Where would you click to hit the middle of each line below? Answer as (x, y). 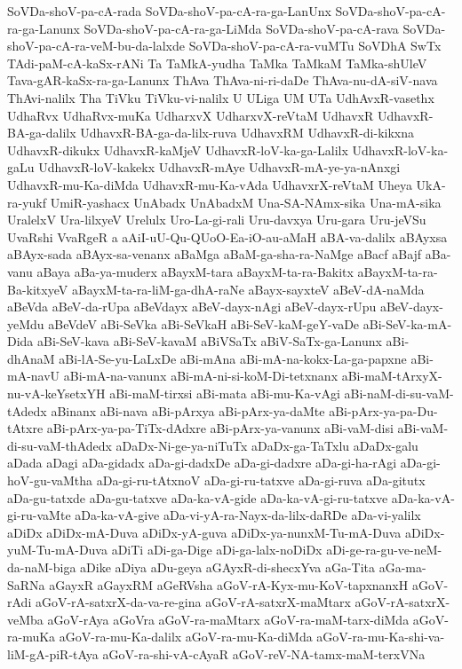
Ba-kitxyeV (38, 289)
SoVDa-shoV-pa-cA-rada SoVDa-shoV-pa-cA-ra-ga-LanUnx (169, 11)
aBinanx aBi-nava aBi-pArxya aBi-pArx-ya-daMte (188, 410)
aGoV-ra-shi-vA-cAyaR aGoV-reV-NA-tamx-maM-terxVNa (264, 653)
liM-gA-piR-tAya (53, 653)
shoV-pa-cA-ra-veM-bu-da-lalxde (96, 46)
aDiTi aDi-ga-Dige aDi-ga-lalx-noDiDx (217, 550)
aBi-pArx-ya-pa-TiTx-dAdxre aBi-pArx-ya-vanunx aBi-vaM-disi (220, 428)
